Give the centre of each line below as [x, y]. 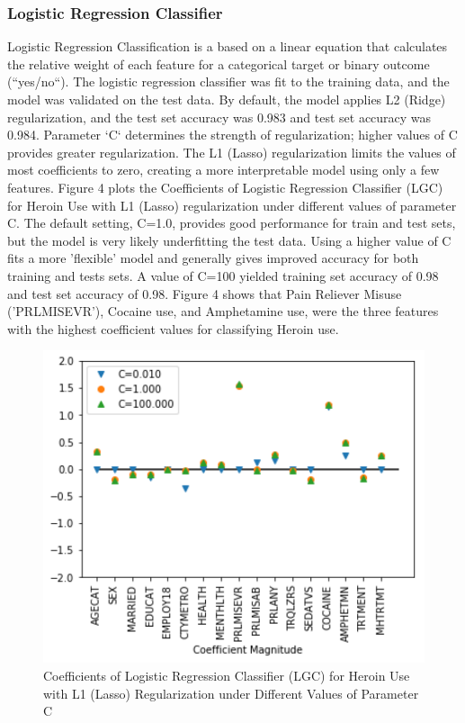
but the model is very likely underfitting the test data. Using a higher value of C [229, 240]
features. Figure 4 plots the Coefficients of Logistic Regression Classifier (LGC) [225, 187]
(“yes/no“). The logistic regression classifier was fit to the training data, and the [228, 81]
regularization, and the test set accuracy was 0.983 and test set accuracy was [219, 117]
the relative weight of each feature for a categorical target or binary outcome [219, 63]
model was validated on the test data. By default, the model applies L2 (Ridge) [227, 99]
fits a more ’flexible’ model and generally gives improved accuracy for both [213, 258]
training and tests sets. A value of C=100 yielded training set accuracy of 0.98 [223, 275]
